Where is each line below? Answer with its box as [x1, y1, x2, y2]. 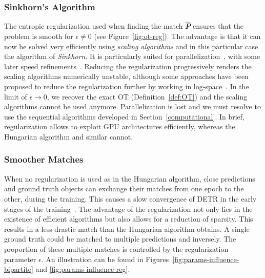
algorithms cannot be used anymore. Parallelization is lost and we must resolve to [4, 101, 261, 112]
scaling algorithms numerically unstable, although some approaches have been [4, 71, 249, 82]
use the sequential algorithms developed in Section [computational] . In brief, [4, 111, 244, 122]
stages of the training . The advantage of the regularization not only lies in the [4, 203, 253, 214]
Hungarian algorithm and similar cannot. [4, 131, 133, 142]
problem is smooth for [4, 31, 73, 42]
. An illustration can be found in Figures [41, 253, 169, 264]
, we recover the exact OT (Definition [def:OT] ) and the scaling [47, 91, 248, 102]
